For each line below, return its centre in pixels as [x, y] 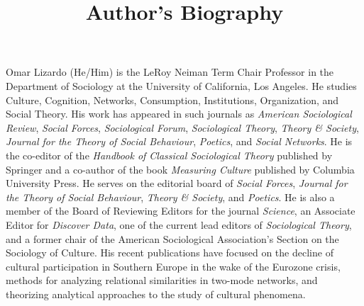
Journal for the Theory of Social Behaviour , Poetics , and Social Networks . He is [179, 141]
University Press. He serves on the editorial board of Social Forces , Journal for [177, 183]
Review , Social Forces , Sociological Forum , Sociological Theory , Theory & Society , [182, 127]
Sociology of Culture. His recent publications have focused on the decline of [170, 253]
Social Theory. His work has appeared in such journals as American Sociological [179, 114]
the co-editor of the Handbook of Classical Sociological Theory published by [169, 155]
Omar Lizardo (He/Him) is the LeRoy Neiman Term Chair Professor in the [170, 72]
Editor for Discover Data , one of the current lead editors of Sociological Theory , [179, 224]
